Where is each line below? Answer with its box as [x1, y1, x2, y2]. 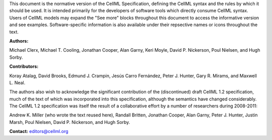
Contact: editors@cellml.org [9, 128, 69, 134]
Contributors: [9, 63, 39, 70]
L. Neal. [9, 79, 26, 85]
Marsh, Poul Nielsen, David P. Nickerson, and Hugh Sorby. [9, 119, 130, 125]
